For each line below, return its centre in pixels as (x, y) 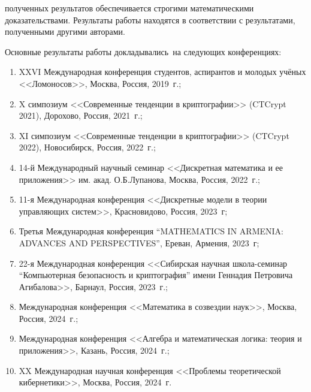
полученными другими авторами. (65, 31)
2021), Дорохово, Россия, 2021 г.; (81, 115)
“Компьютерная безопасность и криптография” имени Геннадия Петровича (156, 275)
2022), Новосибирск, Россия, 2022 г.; (87, 147)
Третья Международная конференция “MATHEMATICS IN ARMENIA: (151, 231)
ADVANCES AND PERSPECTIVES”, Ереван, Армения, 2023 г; (139, 242)
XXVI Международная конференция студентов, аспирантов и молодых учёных (162, 72)
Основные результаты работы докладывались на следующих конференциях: (143, 51)
